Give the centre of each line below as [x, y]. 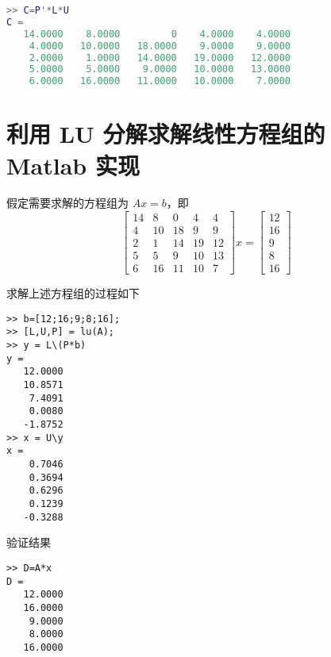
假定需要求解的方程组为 [67, 203]
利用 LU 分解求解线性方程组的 [166, 134]
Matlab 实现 [73, 165]
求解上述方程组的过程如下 [73, 293]
